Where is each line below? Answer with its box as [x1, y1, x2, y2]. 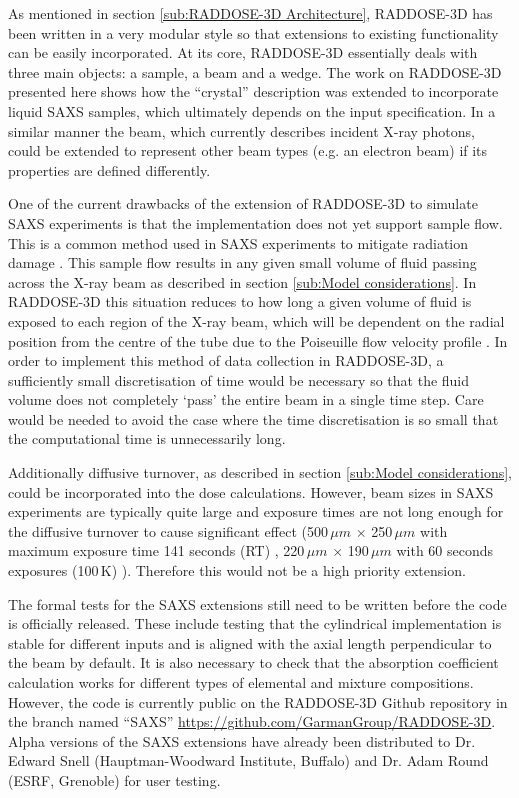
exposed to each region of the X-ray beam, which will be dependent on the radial [8, 310, 505, 331]
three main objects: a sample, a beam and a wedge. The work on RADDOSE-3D [8, 61, 502, 82]
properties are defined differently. [8, 159, 211, 180]
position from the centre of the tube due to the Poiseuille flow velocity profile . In [8, 330, 508, 351]
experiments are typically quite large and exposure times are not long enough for [8, 501, 504, 522]
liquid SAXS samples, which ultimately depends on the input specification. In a [8, 100, 496, 121]
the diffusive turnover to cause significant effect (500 [8, 520, 328, 541]
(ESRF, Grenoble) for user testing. [8, 769, 221, 790]
